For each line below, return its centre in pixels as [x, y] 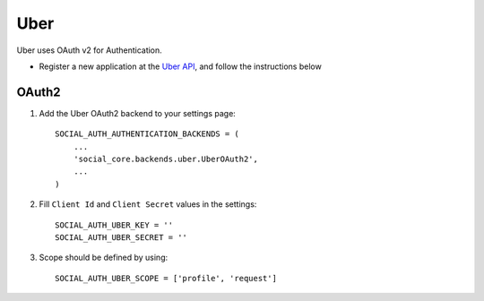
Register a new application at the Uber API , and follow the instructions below [180, 66]
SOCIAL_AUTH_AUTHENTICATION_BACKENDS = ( [147, 134]
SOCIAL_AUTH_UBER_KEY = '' [114, 225]
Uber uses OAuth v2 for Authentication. [90, 50]
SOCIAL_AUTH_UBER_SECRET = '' [121, 237]
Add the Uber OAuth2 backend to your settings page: [138, 113]
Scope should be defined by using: [104, 258]
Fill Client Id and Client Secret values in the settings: [148, 204]
